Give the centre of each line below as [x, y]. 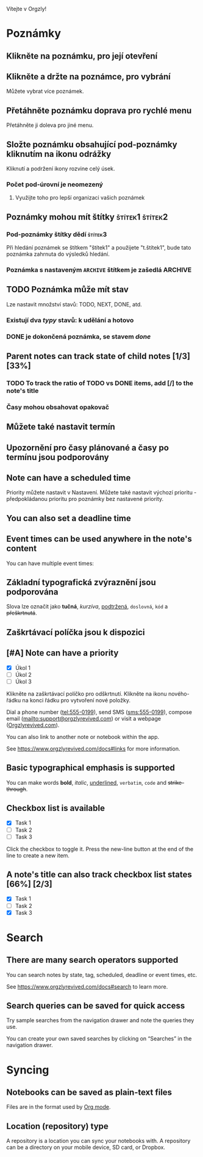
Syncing [28, 1070]
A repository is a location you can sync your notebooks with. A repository [98, 1141]
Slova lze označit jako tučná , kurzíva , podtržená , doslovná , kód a [87, 607]
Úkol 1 [23, 668]
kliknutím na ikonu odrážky [59, 154]
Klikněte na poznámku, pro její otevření [82, 56]
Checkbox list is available [56, 808]
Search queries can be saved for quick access [96, 1006]
